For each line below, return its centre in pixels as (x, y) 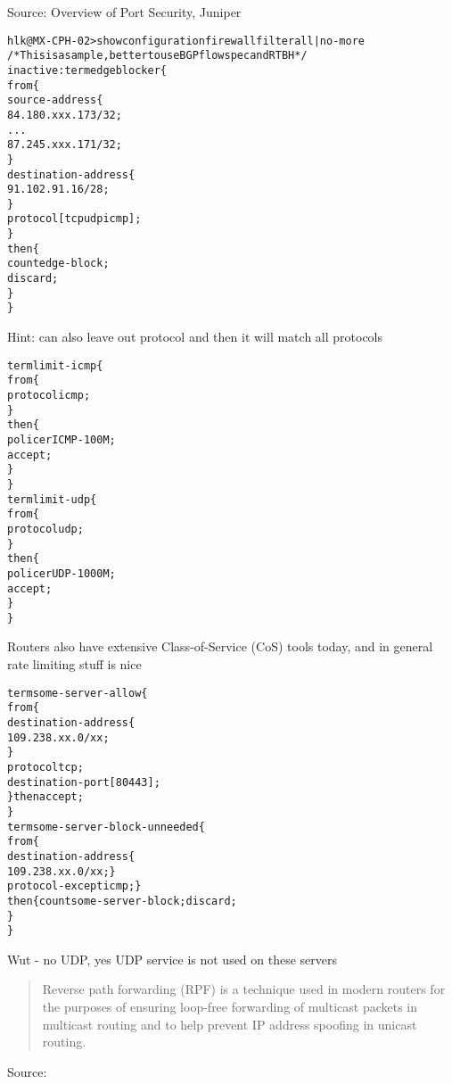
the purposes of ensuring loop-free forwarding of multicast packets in (230, 1006)
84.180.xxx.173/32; (65, 115)
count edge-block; (58, 264)
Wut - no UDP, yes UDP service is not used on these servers (173, 959)
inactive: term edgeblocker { (87, 70)
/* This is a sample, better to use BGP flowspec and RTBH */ (157, 56)
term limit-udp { (52, 499)
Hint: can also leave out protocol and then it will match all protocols (195, 337)
